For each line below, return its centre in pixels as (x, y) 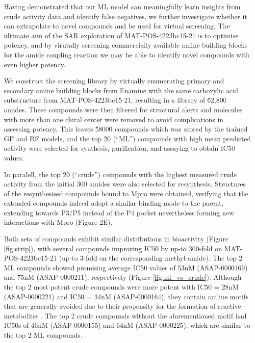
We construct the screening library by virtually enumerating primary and (114, 81)
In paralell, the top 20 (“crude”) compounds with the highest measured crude (120, 174)
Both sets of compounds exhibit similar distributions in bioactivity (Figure (116, 239)
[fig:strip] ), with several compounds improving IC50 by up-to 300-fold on (113, 248)
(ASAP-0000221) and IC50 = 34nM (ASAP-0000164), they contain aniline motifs (126, 296)
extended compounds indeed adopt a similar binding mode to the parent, (114, 203)
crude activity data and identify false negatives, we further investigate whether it (126, 16)
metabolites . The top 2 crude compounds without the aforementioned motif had (125, 315)
